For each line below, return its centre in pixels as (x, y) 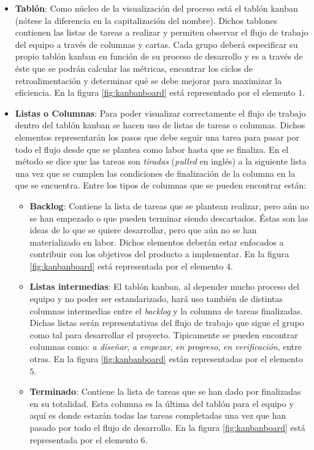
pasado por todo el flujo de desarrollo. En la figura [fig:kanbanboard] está (167, 427)
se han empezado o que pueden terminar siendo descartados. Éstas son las (169, 218)
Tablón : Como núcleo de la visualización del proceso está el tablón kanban (156, 8)
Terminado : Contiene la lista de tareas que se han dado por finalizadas (165, 391)
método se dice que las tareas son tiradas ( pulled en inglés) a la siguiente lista (161, 161)
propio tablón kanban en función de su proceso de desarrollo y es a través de (159, 56)
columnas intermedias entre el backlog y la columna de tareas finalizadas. (166, 310)
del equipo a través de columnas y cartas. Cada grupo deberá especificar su (156, 44)
